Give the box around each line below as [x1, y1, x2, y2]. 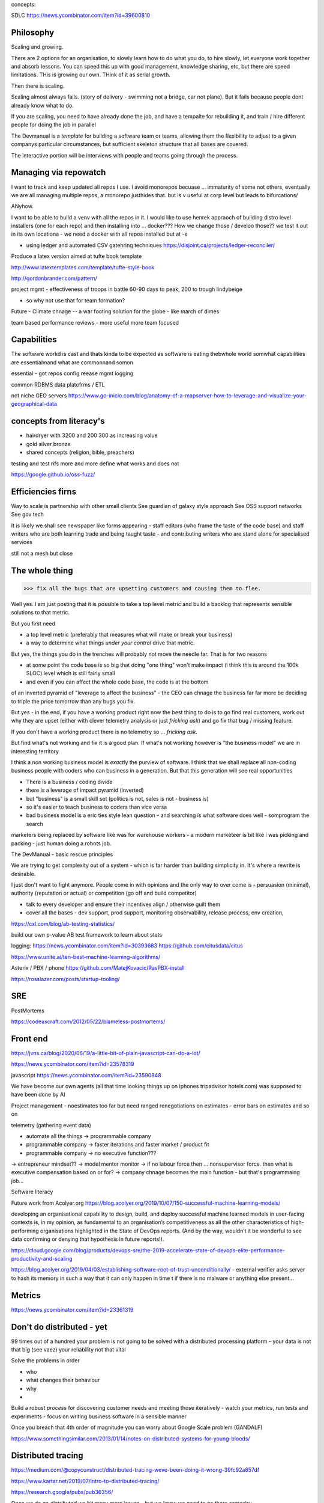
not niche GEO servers [11, 392, 67, 399]
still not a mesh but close [11, 549, 73, 557]
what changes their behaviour [26, 1377, 100, 1384]
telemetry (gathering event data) [11, 1121, 91, 1128]
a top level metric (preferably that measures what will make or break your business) [26, 631, 233, 638]
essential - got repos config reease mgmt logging [11, 370, 134, 377]
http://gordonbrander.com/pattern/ [11, 275, 97, 282]
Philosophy [11, 28, 55, 38]
